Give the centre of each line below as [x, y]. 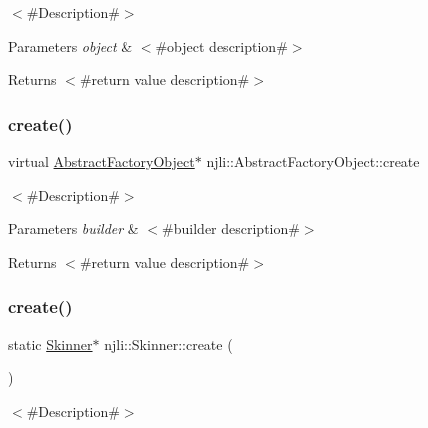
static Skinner [50, 343]
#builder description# [231, 228]
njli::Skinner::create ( [168, 343]
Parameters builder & [73, 228]
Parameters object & [70, 45]
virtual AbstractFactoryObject [101, 161]
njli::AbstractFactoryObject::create [313, 161]
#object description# [221, 45]
